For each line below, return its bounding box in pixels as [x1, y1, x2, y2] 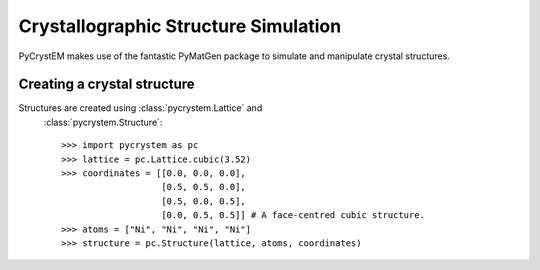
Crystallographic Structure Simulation [18, 15, 342, 37]
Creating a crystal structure [18, 76, 195, 93]
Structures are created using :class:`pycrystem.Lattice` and [18, 102, 263, 114]
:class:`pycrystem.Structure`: [43, 116, 163, 128]
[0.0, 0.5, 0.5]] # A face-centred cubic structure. [161, 210, 425, 221]
